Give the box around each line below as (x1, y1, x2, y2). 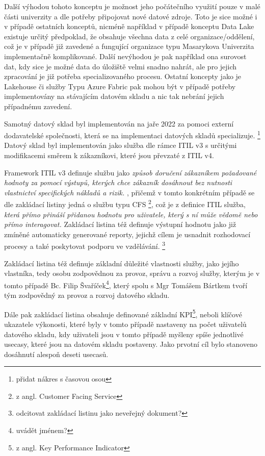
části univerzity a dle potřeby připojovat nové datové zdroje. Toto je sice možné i (4, 11, 257, 21)
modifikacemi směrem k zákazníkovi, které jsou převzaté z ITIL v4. (4, 149, 214, 160)
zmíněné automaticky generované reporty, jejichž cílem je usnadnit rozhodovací (4, 229, 251, 239)
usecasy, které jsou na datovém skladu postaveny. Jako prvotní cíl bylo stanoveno (4, 339, 257, 349)
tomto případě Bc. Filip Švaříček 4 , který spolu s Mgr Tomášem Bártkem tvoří (4, 278, 248, 290)
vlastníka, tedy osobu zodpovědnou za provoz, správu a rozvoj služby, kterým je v (4, 268, 260, 278)
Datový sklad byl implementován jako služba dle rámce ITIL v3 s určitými (4, 140, 237, 150)
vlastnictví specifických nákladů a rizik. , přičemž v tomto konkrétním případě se (4, 187, 255, 197)
